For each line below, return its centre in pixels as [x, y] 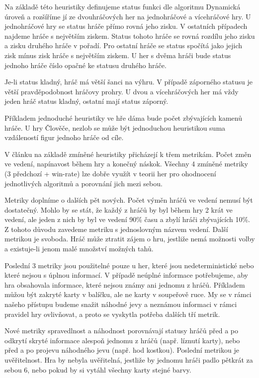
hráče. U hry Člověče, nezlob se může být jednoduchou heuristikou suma [115, 127]
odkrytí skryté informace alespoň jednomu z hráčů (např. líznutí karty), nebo [122, 340]
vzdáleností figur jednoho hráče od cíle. [64, 137]
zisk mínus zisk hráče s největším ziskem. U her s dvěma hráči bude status [118, 55]
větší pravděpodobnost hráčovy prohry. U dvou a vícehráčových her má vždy [122, 91]
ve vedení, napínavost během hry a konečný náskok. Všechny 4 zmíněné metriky [126, 164]
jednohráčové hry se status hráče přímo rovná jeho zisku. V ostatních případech [126, 26]
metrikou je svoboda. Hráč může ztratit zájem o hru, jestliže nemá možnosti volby [130, 239]
